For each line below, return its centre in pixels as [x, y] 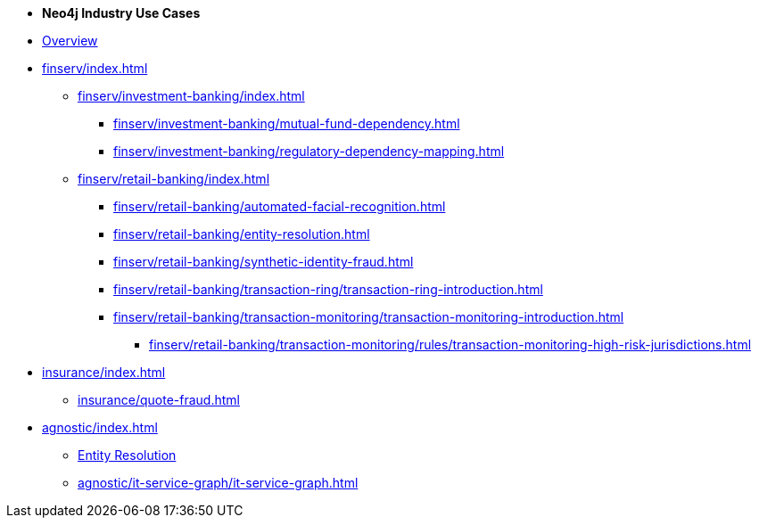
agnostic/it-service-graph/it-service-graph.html [218, 483]
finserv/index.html [95, 68]
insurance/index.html [104, 372]
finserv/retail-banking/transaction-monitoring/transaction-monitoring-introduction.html [369, 317]
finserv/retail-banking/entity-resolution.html [242, 234]
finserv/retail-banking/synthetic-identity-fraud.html [264, 262]
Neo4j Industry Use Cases [121, 13]
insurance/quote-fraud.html [159, 400]
